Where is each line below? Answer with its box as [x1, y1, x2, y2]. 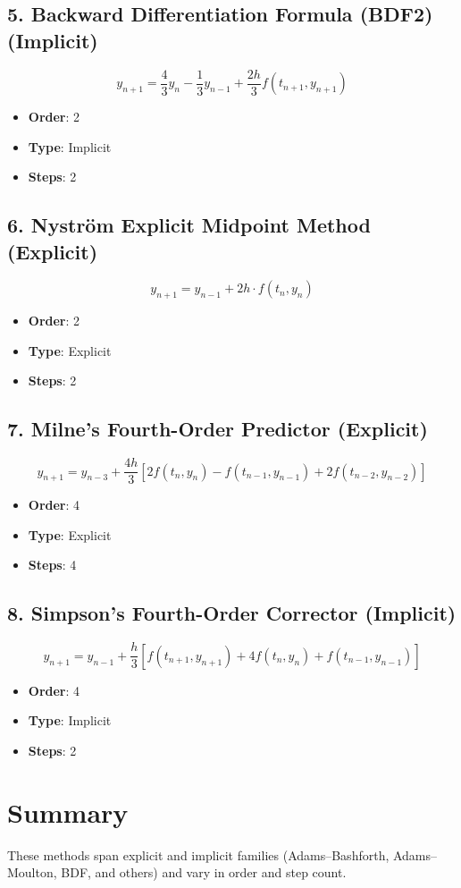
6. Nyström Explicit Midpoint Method [7, 211, 371, 239]
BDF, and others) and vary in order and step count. [61, 863, 347, 882]
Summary [7, 793, 129, 830]
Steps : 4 [28, 555, 77, 574]
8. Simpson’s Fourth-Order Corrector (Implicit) [7, 599, 457, 627]
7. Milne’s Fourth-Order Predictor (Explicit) [7, 415, 428, 443]
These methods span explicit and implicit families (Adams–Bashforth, [7, 845, 390, 864]
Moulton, [7, 863, 57, 882]
